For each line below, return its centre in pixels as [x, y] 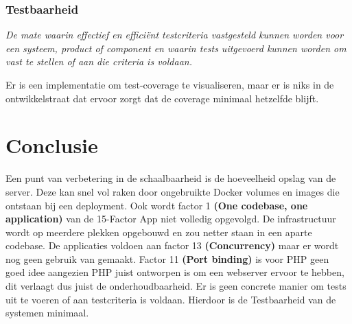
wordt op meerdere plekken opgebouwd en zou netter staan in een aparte [159, 232]
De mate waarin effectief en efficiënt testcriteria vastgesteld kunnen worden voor [175, 35]
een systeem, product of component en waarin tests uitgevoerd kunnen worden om [176, 48]
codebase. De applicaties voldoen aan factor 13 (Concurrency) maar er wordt [172, 245]
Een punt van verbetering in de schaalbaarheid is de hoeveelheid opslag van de [171, 178]
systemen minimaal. [47, 313]
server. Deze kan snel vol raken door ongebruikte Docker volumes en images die [173, 191]
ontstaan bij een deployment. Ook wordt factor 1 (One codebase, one [157, 205]
